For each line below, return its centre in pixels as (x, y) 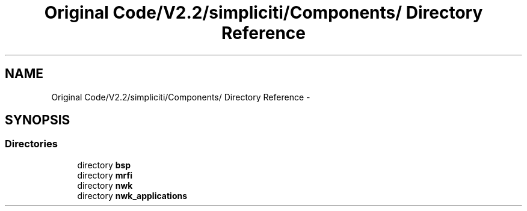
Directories (31, 144)
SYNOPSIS (38, 120)
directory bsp (104, 165)
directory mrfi (105, 175)
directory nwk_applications (132, 195)
